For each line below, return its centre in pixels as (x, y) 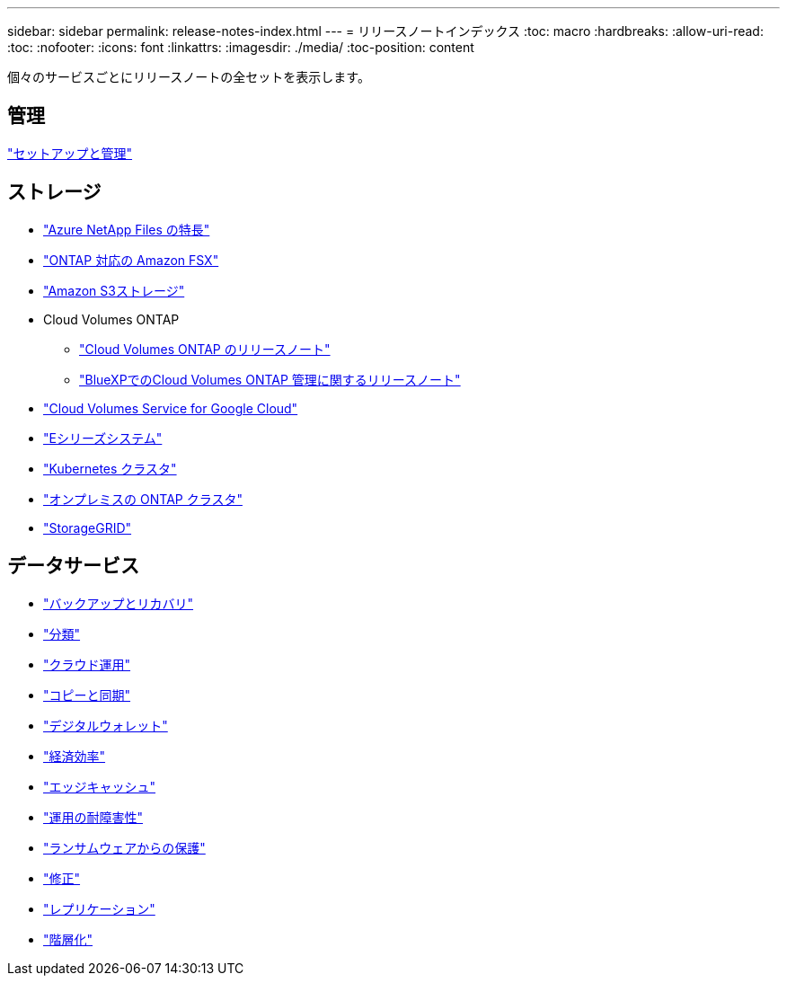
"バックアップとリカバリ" (119, 603)
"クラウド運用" (87, 664)
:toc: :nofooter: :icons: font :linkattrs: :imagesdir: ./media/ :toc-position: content (241, 47)
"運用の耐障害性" (93, 817)
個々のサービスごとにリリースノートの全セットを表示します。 (189, 77)
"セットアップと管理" (70, 153)
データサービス (73, 566)
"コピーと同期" (87, 695)
